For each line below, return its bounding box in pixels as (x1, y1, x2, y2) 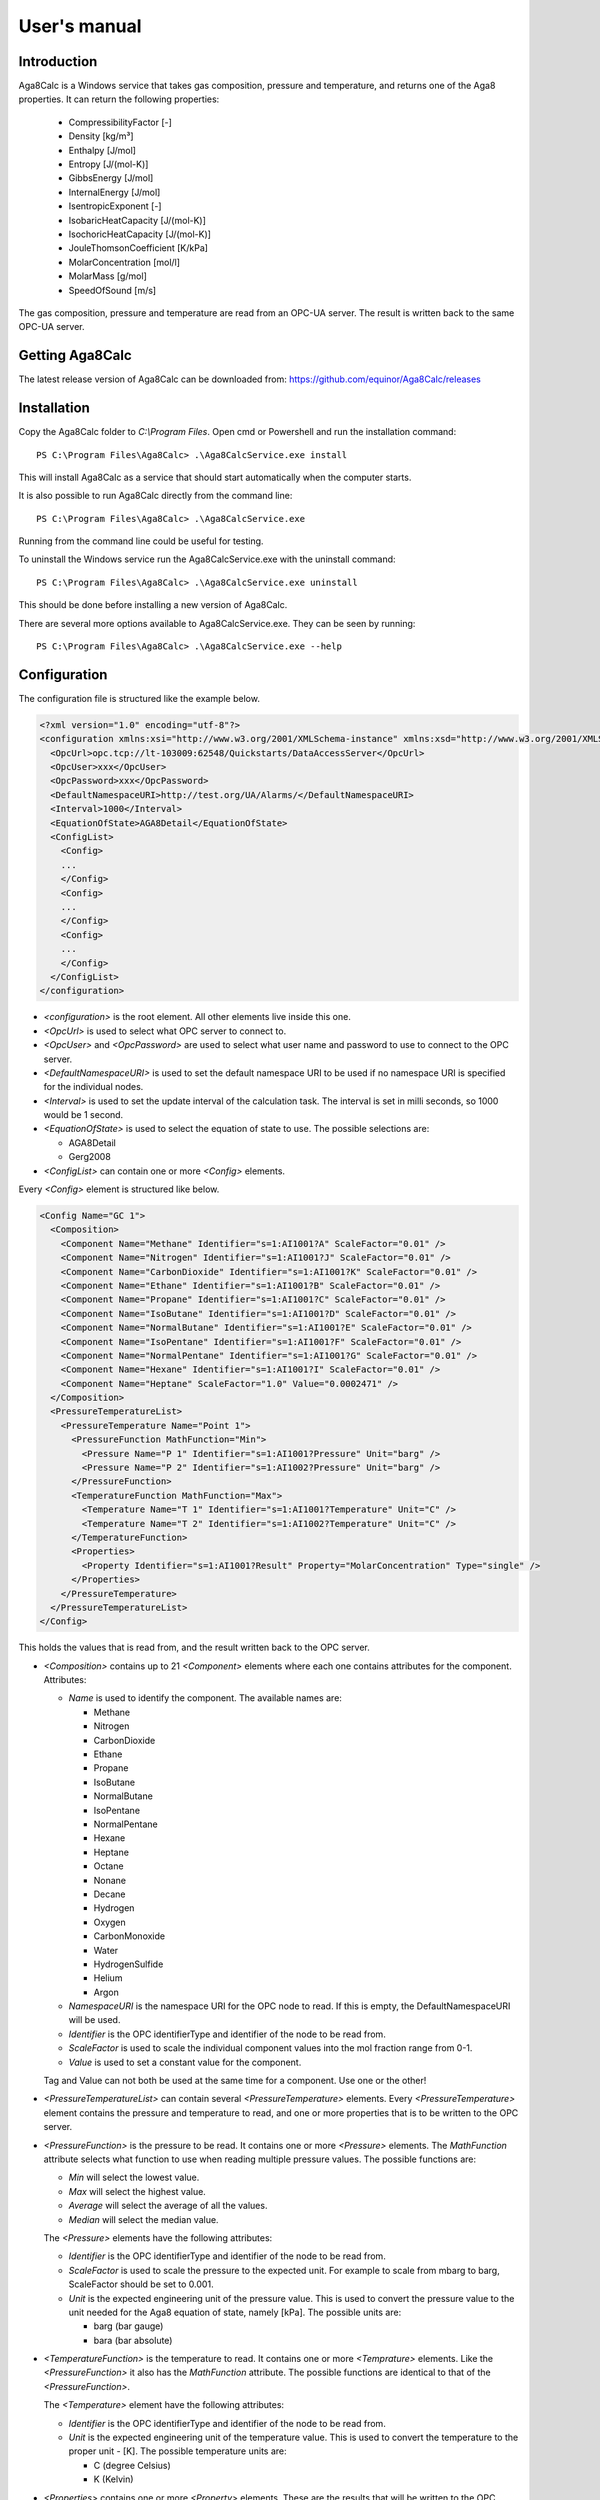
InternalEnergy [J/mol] (68, 186, 161, 198)
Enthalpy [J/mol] (68, 144, 137, 156)
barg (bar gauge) (93, 2320, 164, 2332)
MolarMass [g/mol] (68, 270, 147, 282)
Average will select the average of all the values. (68, 2200, 268, 2212)
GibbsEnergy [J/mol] (68, 172, 154, 184)
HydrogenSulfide (93, 1958, 164, 1970)
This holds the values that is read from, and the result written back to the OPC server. (18, 1641, 370, 1654)
